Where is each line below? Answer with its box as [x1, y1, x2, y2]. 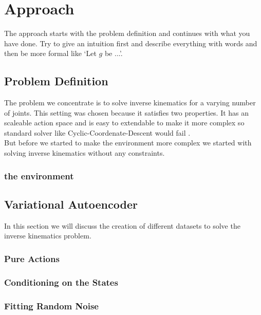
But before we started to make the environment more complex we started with [4, 137, 252, 148]
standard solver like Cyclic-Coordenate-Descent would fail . [4, 127, 191, 138]
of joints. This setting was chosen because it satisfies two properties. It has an [4, 107, 249, 118]
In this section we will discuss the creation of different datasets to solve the [4, 220, 240, 231]
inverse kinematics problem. [4, 230, 91, 241]
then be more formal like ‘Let [4, 48, 97, 59]
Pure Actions [4, 252, 60, 265]
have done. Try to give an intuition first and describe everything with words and [4, 38, 257, 48]
